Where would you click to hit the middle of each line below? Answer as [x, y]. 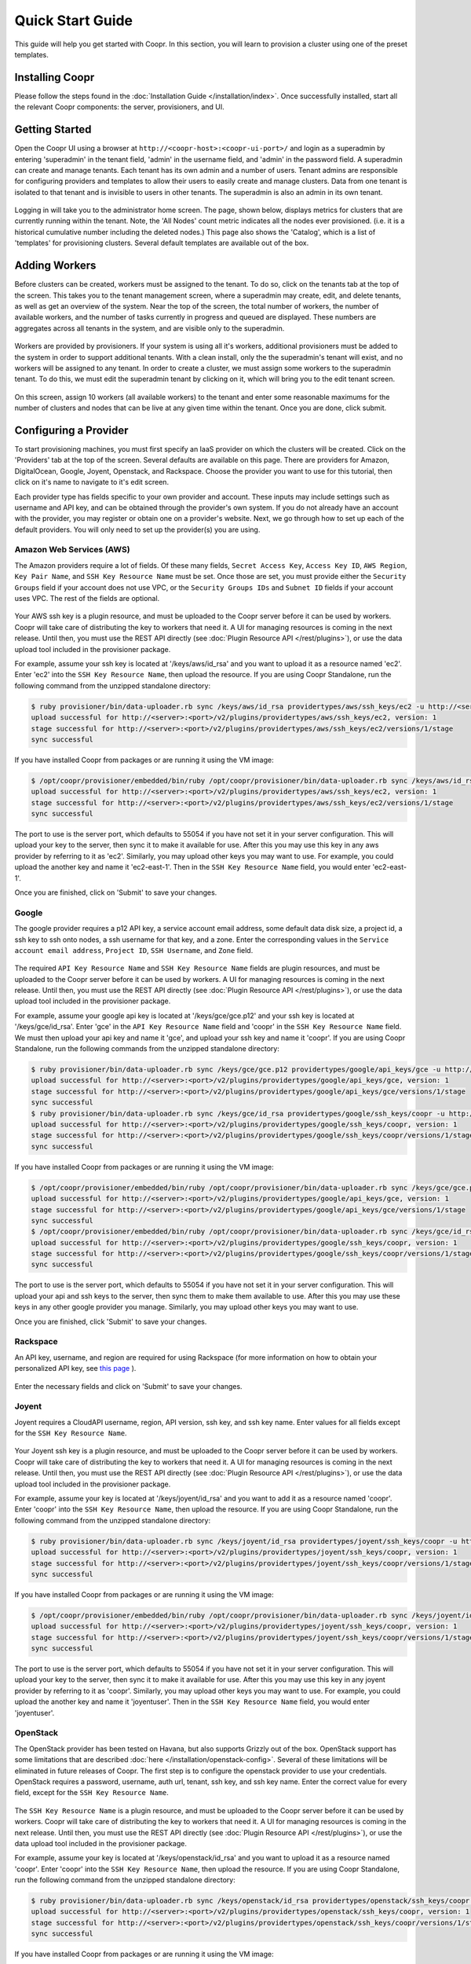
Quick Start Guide [74, 20]
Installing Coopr [55, 77]
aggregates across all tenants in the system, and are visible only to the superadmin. [150, 328]
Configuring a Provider [71, 430]
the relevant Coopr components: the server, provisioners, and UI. [120, 107]
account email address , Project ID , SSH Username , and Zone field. [134, 950]
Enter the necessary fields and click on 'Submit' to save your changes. [128, 1386]
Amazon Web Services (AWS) [72, 550]
